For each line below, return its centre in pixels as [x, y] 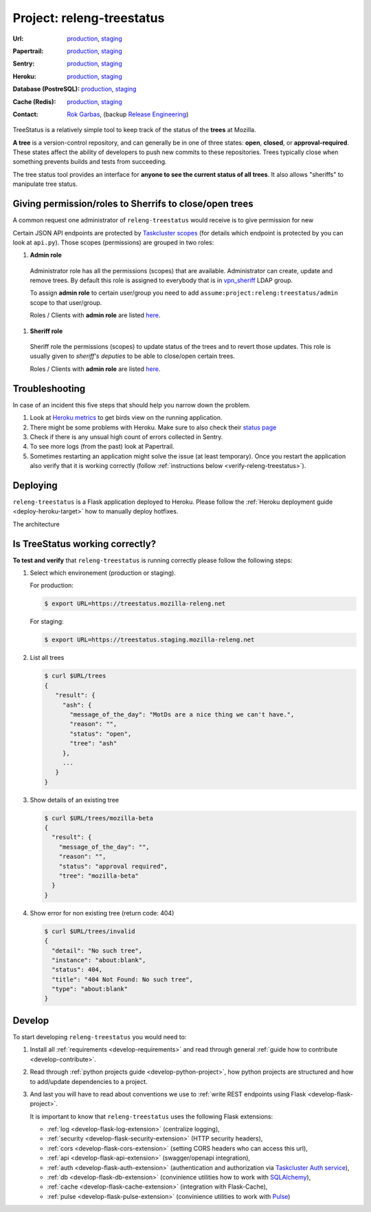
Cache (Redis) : [34, 102]
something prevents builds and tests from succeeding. [90, 162]
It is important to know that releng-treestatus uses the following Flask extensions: [151, 1116]
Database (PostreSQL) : [46, 89]
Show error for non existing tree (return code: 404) [102, 913]
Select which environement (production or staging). [103, 573]
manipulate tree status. [45, 184]
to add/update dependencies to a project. [89, 1081]
